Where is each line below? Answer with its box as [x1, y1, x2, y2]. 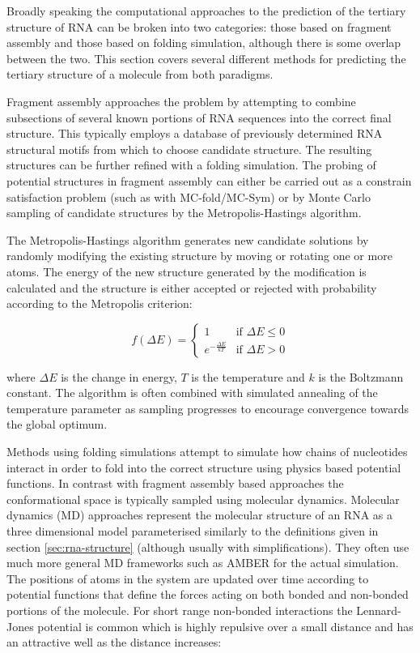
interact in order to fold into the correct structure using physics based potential [6, 459, 401, 476]
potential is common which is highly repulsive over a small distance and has [37, 617, 414, 634]
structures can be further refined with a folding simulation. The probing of [6, 156, 376, 173]
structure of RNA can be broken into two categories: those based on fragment [6, 18, 392, 35]
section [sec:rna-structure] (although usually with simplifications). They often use [6, 538, 409, 555]
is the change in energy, [61, 368, 177, 385]
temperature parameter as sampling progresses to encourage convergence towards [6, 399, 409, 416]
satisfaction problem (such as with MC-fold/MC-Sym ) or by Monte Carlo [6, 188, 371, 205]
